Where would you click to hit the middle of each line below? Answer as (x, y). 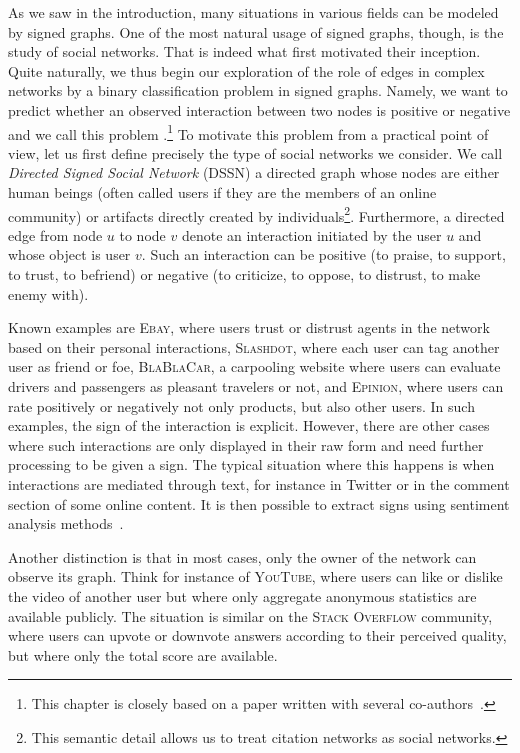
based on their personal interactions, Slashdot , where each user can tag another (254, 346)
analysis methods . (66, 523)
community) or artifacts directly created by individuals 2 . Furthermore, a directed (256, 214)
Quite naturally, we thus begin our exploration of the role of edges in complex (246, 70)
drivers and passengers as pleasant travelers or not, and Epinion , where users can (256, 386)
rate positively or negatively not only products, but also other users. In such (241, 405)
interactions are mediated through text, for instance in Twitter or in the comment (259, 483)
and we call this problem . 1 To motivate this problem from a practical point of (248, 132)
